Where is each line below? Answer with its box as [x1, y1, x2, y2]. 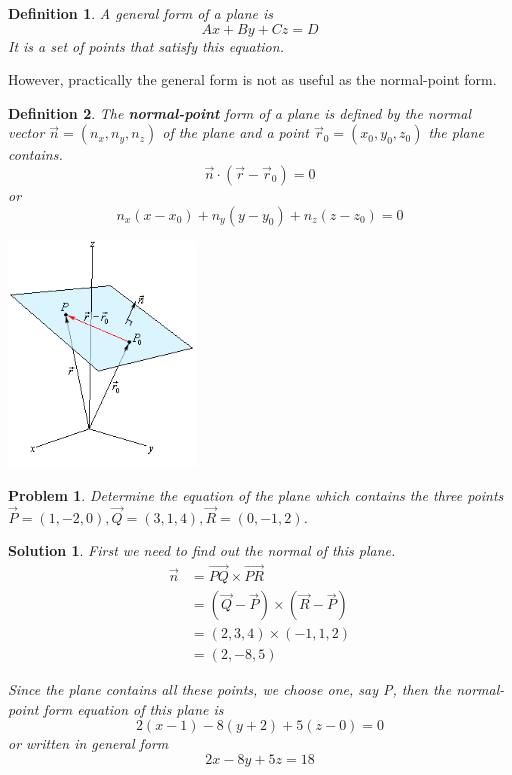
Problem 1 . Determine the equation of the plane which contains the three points [8, 484, 504, 505]
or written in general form [8, 733, 169, 754]
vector [8, 122, 45, 143]
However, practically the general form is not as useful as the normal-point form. [8, 69, 497, 90]
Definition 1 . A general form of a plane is [8, 3, 274, 23]
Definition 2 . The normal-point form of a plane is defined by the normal [8, 102, 472, 123]
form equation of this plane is [43, 698, 224, 719]
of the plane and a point [162, 122, 309, 143]
